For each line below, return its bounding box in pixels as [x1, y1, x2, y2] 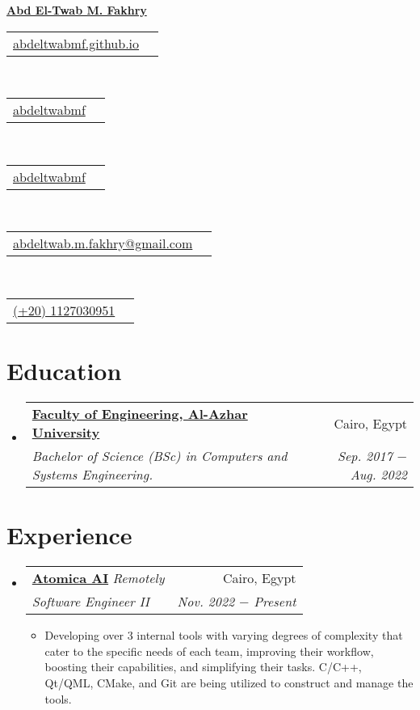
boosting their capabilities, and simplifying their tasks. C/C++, [44, 658, 362, 675]
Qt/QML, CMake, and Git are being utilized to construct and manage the [44, 674, 414, 691]
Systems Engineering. [31, 465, 153, 484]
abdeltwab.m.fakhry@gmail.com [13, 234, 193, 253]
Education [6, 354, 122, 387]
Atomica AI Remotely [31, 568, 165, 588]
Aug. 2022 [350, 465, 407, 484]
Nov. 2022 [177, 592, 235, 611]
